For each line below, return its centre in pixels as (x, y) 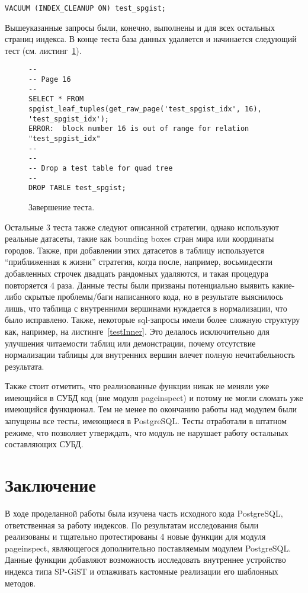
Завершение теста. (62, 206)
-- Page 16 (50, 80)
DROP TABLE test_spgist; (77, 188)
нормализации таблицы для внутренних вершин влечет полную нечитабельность (150, 355)
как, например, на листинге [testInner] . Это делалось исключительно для (137, 331)
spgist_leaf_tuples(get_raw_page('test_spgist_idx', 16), (145, 109)
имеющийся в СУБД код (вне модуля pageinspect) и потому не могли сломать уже (154, 397)
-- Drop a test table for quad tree (101, 168)
